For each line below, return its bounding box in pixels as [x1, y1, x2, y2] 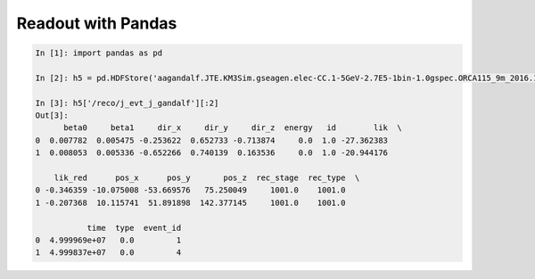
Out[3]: [35, 111, 69, 120]
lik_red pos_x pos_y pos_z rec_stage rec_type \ [53, 173, 360, 183]
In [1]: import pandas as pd [35, 48, 163, 58]
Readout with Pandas [16, 13, 177, 33]
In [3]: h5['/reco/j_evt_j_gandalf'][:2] [35, 98, 219, 108]
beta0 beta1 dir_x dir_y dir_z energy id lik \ [63, 123, 403, 133]
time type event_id [86, 223, 182, 233]
